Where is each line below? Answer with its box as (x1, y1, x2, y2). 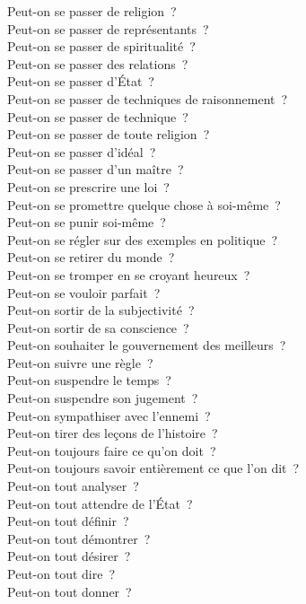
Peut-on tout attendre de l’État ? (7, 494, 193, 512)
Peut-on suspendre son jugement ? (7, 389, 198, 407)
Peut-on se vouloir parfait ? (7, 283, 161, 302)
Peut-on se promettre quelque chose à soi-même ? (7, 195, 281, 214)
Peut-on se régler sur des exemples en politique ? (7, 230, 278, 249)
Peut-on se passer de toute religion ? (7, 125, 210, 144)
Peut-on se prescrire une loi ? (7, 177, 170, 196)
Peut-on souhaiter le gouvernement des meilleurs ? (7, 336, 286, 355)
